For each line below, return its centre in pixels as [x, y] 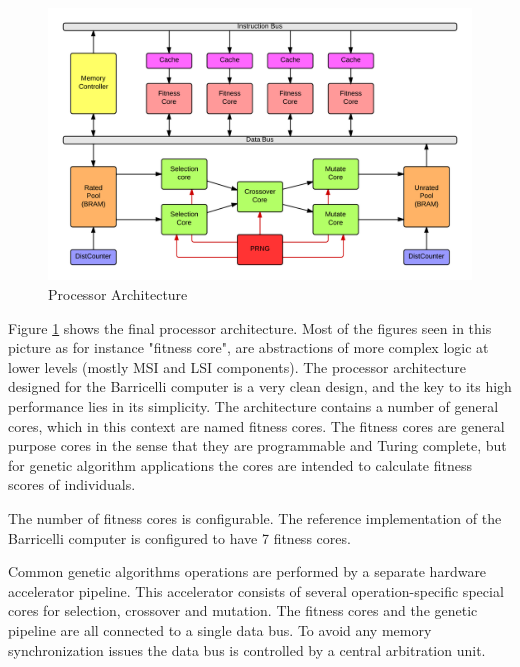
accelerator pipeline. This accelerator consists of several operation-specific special [256, 590]
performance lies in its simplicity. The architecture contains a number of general [253, 406]
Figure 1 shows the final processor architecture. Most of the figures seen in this [250, 327]
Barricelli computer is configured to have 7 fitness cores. [179, 537]
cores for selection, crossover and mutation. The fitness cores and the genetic [243, 610]
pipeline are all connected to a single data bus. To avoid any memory [220, 629]
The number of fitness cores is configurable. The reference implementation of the [255, 517]
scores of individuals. [72, 484]
